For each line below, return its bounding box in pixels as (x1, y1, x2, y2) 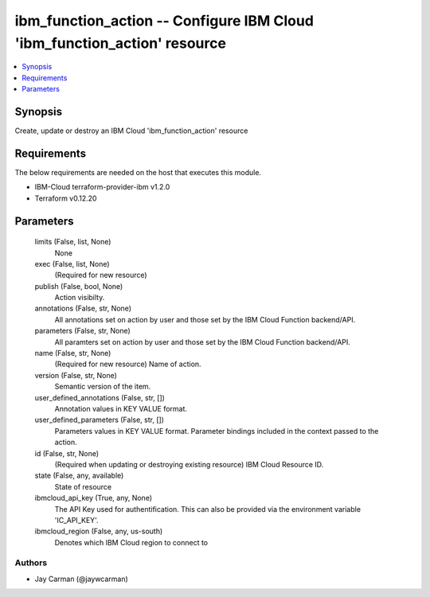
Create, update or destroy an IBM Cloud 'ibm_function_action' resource (14, 126, 248, 135)
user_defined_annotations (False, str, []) (34, 392, 165, 402)
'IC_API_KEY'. (54, 515, 99, 525)
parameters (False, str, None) (34, 326, 131, 336)
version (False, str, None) (34, 370, 117, 380)
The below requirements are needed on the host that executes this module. (14, 167, 262, 177)
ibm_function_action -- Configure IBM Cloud (14, 12, 315, 29)
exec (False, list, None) (34, 259, 111, 268)
